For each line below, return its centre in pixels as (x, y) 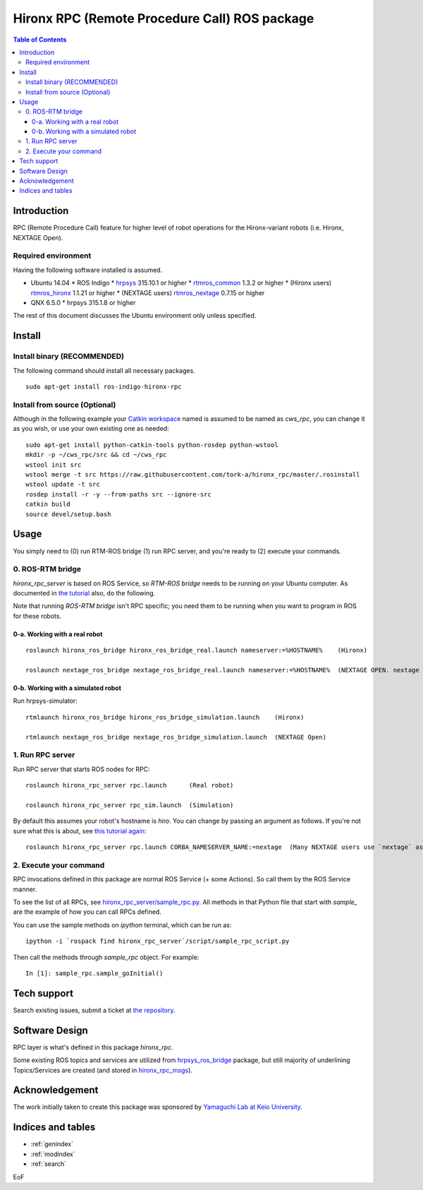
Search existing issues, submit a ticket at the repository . (94, 1010)
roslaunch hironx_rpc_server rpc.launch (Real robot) (130, 785)
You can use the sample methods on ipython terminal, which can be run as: (122, 924)
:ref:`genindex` (52, 1144)
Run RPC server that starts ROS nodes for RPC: (81, 769)
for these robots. (37, 616)
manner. (25, 889)
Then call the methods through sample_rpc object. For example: (106, 957)
